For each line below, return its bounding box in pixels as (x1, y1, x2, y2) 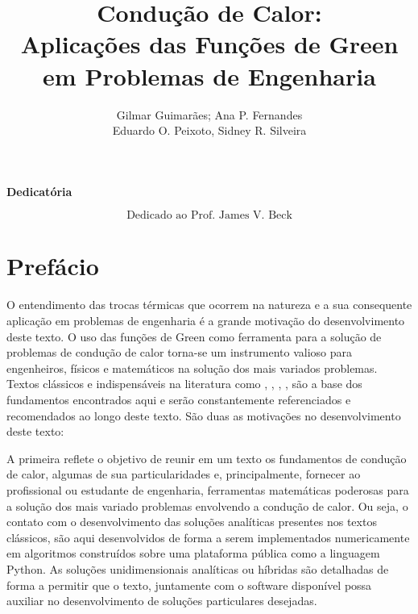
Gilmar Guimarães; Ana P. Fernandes (116, 106, 303, 123)
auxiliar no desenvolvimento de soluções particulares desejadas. (6, 592, 317, 609)
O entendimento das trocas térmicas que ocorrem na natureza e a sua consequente (6, 296, 412, 313)
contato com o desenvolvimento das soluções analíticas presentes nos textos (6, 513, 377, 530)
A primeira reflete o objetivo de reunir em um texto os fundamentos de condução (6, 449, 407, 466)
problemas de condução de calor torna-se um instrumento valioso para (6, 344, 353, 361)
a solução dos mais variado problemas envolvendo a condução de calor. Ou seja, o (6, 497, 408, 514)
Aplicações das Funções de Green (20, 27, 399, 61)
